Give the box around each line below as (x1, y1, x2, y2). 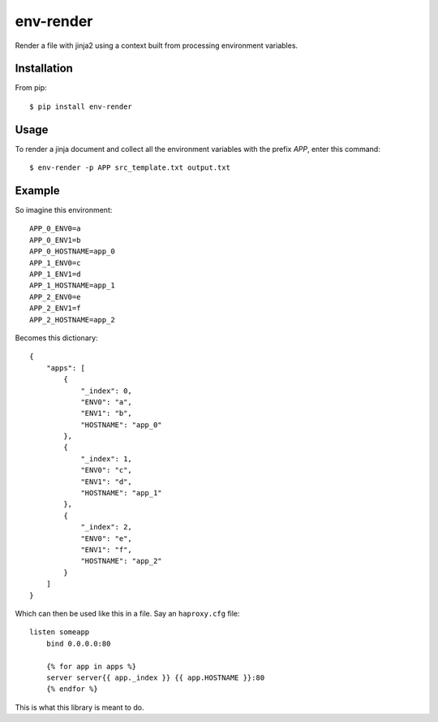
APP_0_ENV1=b (29, 236, 81, 244)
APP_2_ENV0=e (29, 292, 81, 301)
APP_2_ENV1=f (29, 304, 81, 313)
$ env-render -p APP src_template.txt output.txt (29, 163, 231, 172)
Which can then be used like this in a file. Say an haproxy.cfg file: (15, 608, 240, 618)
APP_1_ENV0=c (29, 258, 81, 267)
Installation (15, 62, 73, 76)
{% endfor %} (45, 685, 98, 694)
